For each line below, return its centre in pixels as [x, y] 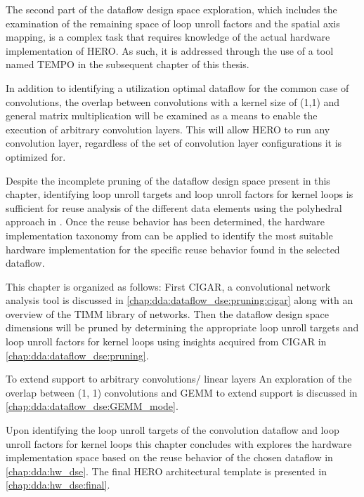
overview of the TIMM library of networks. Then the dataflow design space [168, 313]
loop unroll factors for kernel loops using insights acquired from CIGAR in [166, 342]
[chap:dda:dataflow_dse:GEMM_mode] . [92, 406]
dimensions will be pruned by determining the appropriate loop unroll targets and [182, 327]
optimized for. [36, 156]
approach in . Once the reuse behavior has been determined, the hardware [165, 221]
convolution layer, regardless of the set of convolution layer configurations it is [174, 143]
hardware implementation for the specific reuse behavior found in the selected [173, 249]
